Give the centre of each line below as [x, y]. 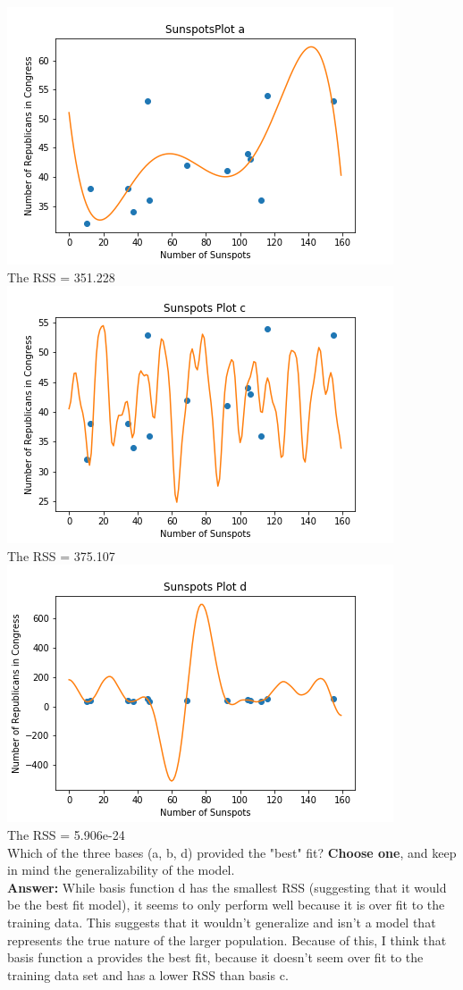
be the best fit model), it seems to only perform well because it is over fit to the [226, 905]
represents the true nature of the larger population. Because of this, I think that [227, 940]
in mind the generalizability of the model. [121, 870]
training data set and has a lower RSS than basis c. [148, 974]
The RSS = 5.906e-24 [66, 834]
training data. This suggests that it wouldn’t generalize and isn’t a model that [222, 922]
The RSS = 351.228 [61, 277]
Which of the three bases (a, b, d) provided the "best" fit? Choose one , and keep [232, 852]
